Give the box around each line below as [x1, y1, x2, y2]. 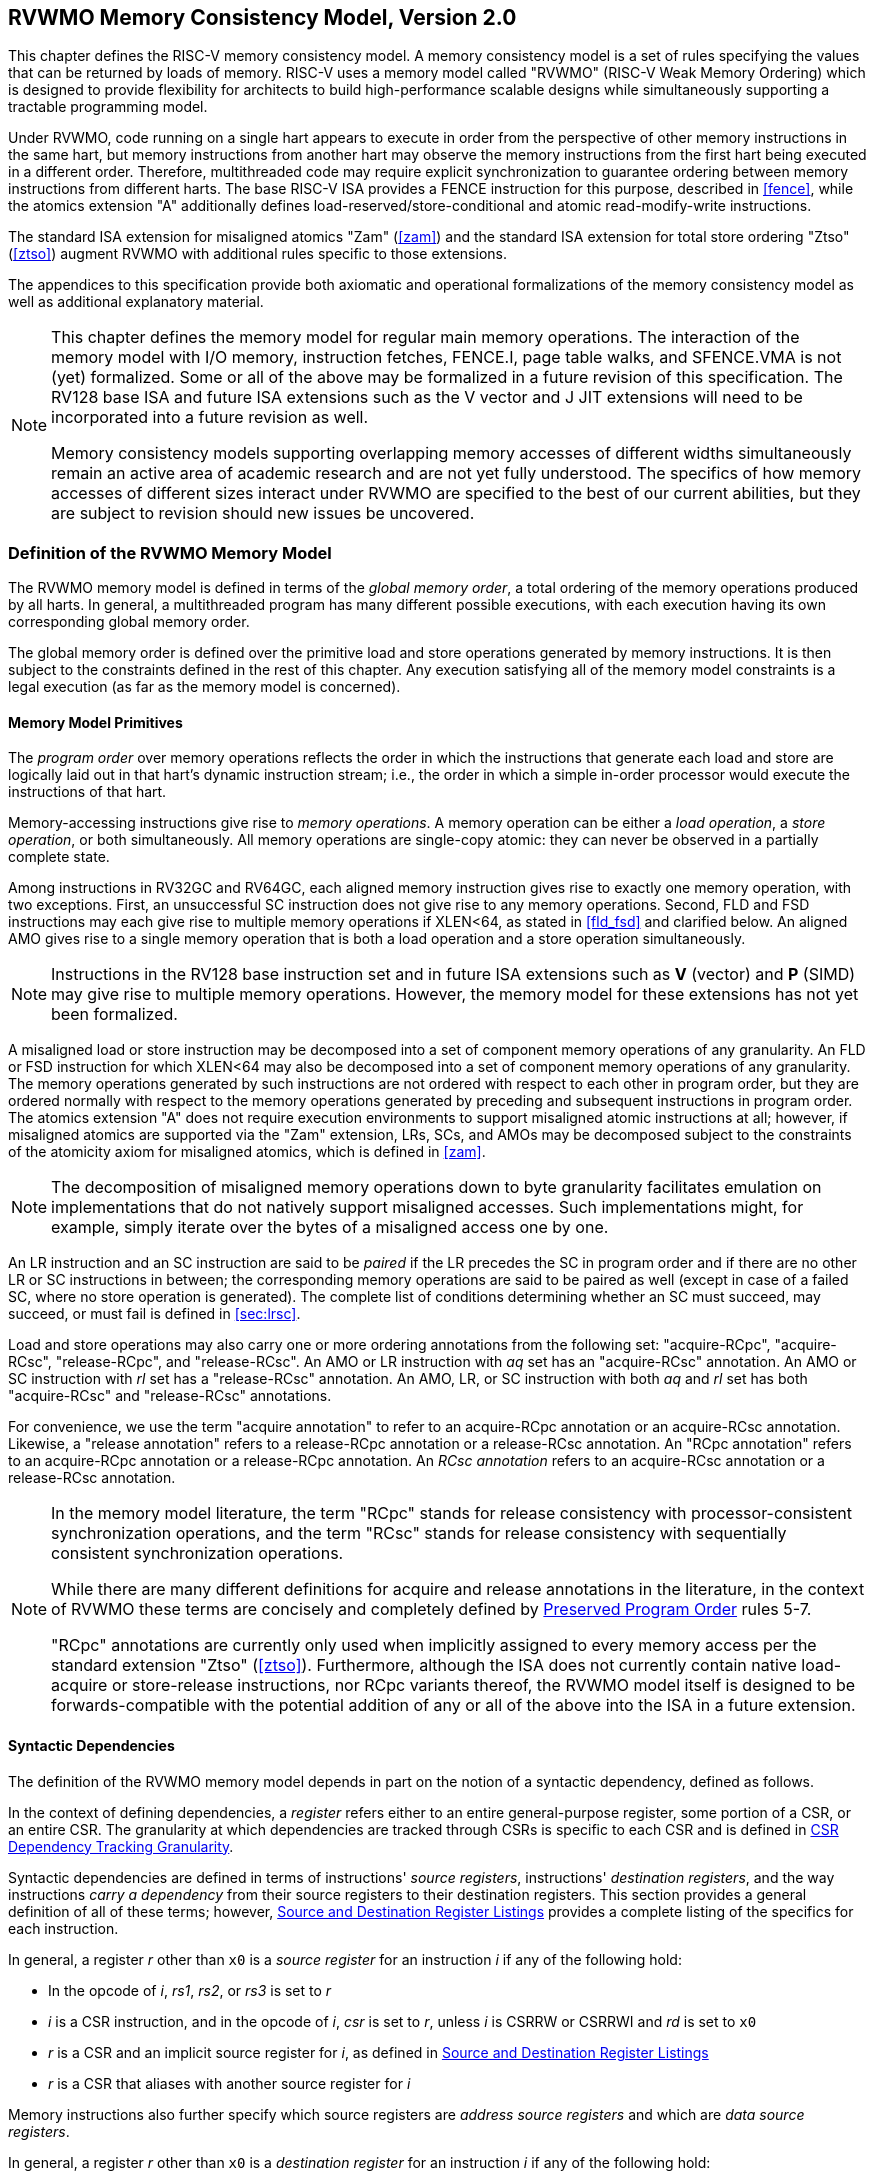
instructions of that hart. [8, 783, 167, 801]
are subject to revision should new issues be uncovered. [51, 503, 475, 524]
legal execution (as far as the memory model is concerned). [8, 678, 401, 696]
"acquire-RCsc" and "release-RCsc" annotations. [8, 1387, 332, 1405]
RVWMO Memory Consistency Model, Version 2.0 [8, 5, 517, 30]
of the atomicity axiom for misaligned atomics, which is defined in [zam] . [8, 1143, 486, 1161]
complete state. [8, 848, 110, 866]
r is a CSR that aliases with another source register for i [48, 2074, 411, 2092]
